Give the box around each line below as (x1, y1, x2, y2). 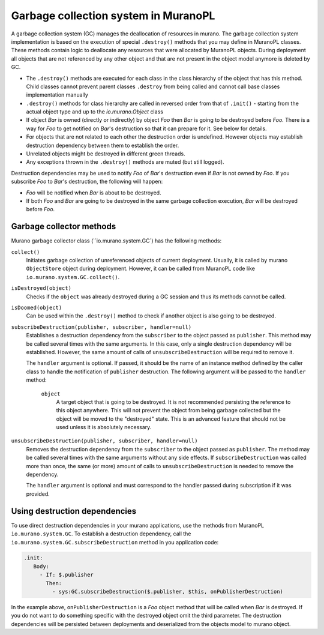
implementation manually (26, 91, 88, 98)
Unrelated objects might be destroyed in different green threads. (26, 150, 185, 157)
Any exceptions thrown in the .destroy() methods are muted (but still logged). (26, 158, 224, 166)
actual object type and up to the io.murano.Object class (26, 108, 163, 115)
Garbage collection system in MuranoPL (11, 9, 215, 22)
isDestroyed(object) (11, 285, 72, 292)
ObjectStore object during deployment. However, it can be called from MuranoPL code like (26, 265, 255, 272)
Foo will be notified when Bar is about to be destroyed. (26, 189, 161, 196)
